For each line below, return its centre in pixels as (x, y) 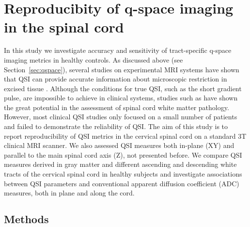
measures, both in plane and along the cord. (69, 193)
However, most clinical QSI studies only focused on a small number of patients (121, 117)
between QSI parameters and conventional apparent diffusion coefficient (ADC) (122, 183)
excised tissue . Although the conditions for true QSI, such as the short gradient (123, 88)
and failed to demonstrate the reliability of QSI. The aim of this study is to (116, 126)
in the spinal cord (64, 27)
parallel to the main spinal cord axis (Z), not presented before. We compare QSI (123, 154)
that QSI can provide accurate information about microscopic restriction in (116, 79)
